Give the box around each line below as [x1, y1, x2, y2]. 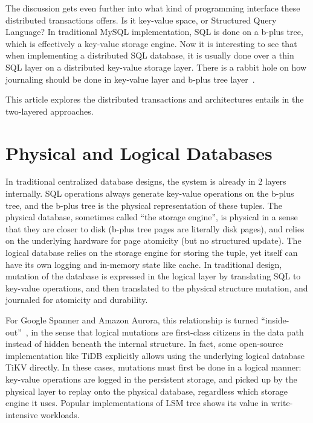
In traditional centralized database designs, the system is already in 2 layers [5, 175, 286, 188]
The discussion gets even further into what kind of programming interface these [5, 2, 300, 14]
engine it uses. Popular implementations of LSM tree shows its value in [5, 396, 268, 409]
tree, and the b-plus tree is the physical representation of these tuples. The [5, 199, 282, 211]
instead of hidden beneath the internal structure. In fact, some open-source [5, 337, 283, 350]
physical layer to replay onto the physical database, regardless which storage [5, 384, 288, 397]
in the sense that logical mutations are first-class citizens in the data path [31, 325, 304, 338]
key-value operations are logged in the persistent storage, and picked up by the [5, 372, 297, 385]
